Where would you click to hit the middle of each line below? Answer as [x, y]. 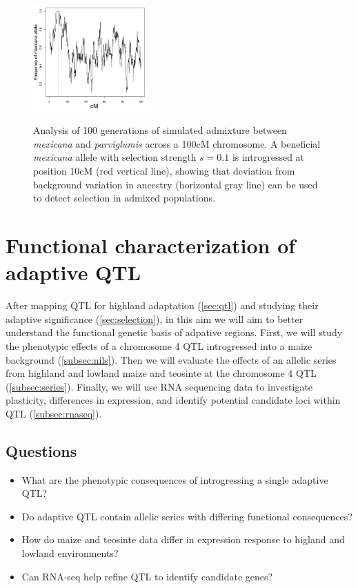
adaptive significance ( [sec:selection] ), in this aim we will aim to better [155, 318]
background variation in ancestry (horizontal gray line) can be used [176, 184]
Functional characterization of [151, 245]
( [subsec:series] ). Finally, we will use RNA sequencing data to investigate [159, 386]
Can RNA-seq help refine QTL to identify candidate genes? [147, 576]
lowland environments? [70, 553]
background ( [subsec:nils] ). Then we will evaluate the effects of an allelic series [171, 359]
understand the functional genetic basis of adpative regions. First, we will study [174, 332]
